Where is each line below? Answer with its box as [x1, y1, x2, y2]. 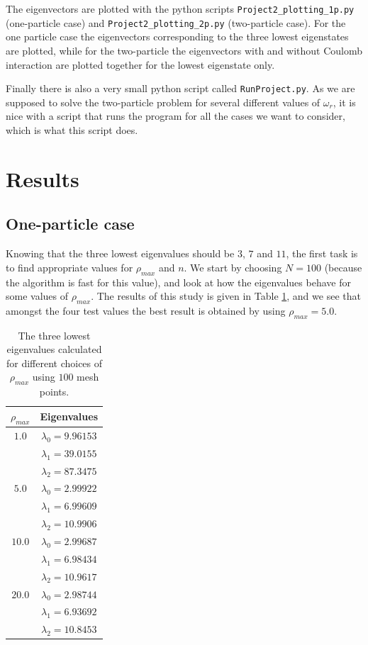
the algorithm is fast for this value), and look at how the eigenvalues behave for [6, 274, 351, 289]
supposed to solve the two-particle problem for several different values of [6, 94, 320, 109]
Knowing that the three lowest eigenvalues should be [6, 246, 235, 261]
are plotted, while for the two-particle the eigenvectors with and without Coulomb [6, 43, 363, 57]
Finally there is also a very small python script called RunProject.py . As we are [6, 81, 355, 96]
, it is [333, 94, 356, 109]
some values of [6, 288, 69, 303]
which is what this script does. [6, 122, 138, 137]
